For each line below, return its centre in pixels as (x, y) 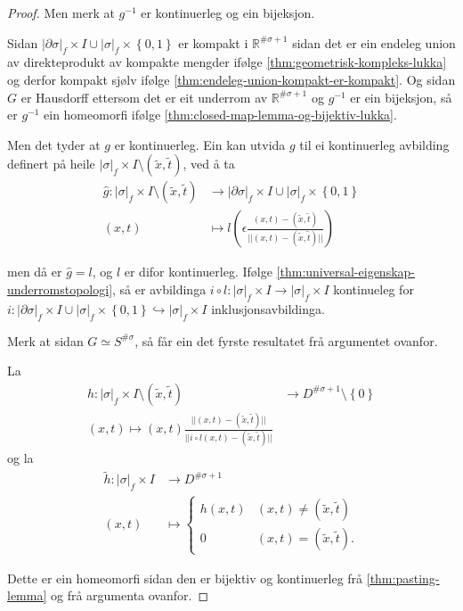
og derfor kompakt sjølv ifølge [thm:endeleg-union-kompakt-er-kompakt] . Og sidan (231, 79)
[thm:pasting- (403, 578)
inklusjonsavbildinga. (268, 308)
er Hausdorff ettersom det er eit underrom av (144, 97)
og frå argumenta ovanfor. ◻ (130, 595)
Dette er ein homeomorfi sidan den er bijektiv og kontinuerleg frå (185, 578)
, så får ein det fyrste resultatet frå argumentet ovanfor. (286, 340)
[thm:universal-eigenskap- (345, 272)
